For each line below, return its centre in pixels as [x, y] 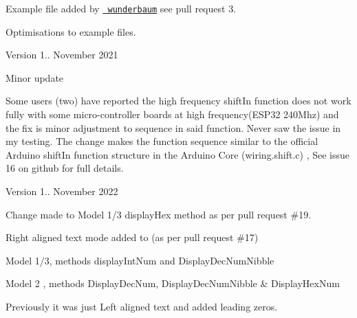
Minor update [35, 77]
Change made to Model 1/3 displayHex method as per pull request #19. [159, 214]
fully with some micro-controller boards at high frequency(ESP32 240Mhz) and [172, 114]
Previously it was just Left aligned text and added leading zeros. [142, 306]
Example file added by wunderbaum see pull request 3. [121, 8]
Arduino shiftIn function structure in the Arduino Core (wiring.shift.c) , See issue [178, 154]
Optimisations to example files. [71, 31]
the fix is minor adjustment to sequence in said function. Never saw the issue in [173, 127]
